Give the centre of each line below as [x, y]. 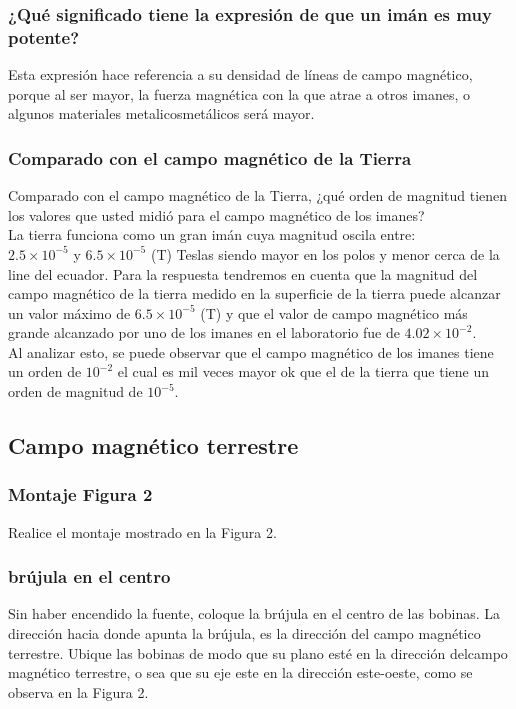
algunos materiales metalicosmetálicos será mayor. [161, 113]
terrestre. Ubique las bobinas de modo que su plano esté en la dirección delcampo [258, 652]
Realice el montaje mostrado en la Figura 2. [142, 531]
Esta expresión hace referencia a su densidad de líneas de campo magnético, [240, 74]
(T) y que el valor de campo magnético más [334, 312]
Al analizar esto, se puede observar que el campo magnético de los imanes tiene [251, 351]
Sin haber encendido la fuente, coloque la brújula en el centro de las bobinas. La [254, 613]
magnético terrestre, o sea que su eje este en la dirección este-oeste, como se [240, 672]
